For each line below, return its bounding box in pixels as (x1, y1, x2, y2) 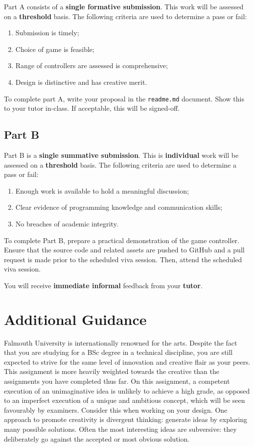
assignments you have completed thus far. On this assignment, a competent (4, 376, 230, 386)
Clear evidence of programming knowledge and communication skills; (15, 202, 223, 212)
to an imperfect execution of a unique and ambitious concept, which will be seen (4, 395, 245, 405)
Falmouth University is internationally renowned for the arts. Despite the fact (4, 337, 237, 348)
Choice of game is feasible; (15, 44, 94, 54)
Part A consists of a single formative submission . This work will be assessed (4, 1, 244, 11)
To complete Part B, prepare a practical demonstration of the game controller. (4, 235, 239, 245)
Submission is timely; (15, 27, 79, 38)
